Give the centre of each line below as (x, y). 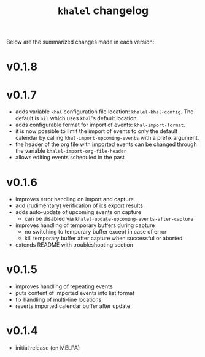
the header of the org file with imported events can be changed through (106, 144)
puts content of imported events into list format (75, 293)
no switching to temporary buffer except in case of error (95, 232)
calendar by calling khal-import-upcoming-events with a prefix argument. (107, 138)
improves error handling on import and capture (74, 199)
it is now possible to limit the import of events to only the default (96, 131)
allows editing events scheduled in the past (70, 158)
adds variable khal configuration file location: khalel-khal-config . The (104, 112)
